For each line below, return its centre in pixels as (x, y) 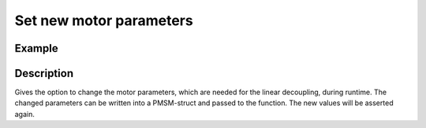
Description (44, 73)
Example (36, 48)
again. (25, 114)
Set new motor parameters (104, 20)
